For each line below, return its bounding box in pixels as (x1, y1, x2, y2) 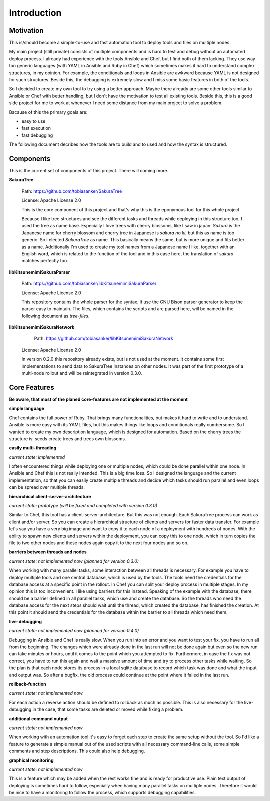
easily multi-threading (9, 445, 57, 451)
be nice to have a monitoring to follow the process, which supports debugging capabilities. (9, 790, 196, 796)
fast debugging (21, 132, 53, 138)
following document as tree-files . (21, 313, 90, 319)
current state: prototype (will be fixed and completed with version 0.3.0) (9, 503, 157, 509)
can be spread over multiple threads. (9, 484, 85, 490)
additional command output (9, 715, 68, 722)
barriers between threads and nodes (9, 549, 87, 555)
